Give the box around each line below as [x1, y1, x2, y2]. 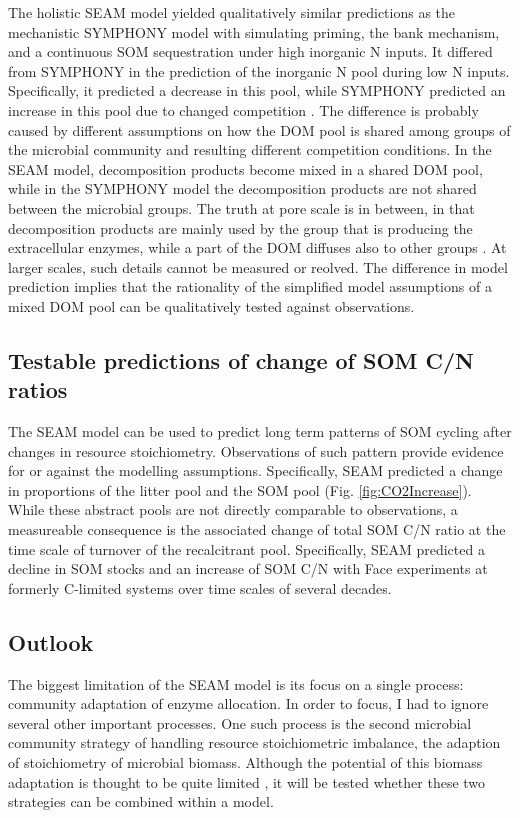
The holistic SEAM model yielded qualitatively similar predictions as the [8, 2, 456, 22]
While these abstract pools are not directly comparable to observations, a [8, 499, 458, 520]
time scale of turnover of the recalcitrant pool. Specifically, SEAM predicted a [8, 538, 485, 559]
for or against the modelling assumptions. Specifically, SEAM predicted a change [8, 460, 503, 481]
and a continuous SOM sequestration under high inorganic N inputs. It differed [8, 41, 493, 62]
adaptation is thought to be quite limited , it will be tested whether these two [8, 771, 486, 792]
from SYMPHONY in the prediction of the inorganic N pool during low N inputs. [8, 60, 510, 81]
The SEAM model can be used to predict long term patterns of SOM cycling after [8, 421, 512, 442]
